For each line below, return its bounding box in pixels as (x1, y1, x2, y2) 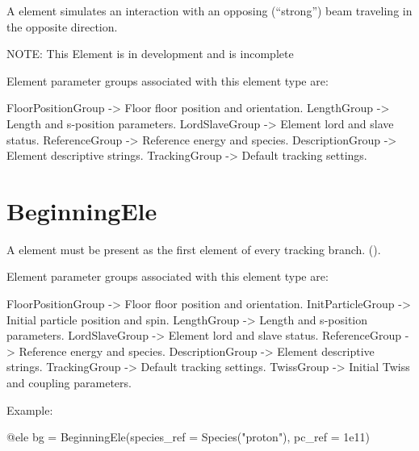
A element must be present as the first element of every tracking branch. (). (6, 240, 381, 257)
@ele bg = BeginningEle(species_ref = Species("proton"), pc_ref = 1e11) (6, 428, 370, 445)
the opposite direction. (6, 18, 118, 35)
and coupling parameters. (6, 374, 132, 391)
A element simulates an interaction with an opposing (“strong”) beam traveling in (6, 2, 413, 19)
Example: (6, 401, 53, 418)
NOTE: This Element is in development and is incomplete (6, 45, 294, 62)
